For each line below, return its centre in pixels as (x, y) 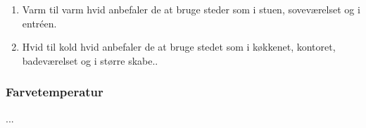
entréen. (39, 23)
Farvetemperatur (55, 92)
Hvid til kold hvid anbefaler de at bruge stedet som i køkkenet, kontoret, (179, 47)
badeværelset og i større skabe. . (90, 60)
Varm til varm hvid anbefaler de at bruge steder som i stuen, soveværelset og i (191, 9)
